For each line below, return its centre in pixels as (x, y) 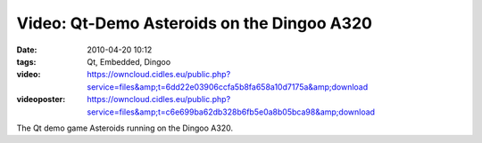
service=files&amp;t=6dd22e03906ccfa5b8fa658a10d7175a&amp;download (228, 87)
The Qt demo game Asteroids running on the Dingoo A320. (125, 128)
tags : (26, 61)
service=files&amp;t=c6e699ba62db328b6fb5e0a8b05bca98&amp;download (231, 112)
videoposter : (41, 99)
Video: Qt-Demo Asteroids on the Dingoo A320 (194, 23)
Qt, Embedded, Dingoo (129, 61)
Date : (27, 50)
